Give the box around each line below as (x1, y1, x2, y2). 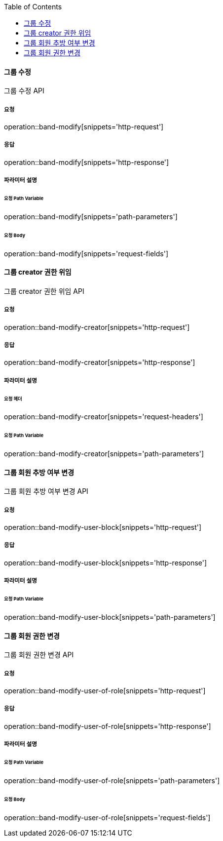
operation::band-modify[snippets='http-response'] (4, 158, 169, 166)
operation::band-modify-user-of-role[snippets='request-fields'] (4, 813, 211, 822)
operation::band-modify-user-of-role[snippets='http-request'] (4, 686, 206, 695)
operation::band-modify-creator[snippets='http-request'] (4, 322, 190, 331)
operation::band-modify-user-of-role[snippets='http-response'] (4, 721, 211, 730)
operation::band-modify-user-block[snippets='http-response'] (4, 558, 207, 567)
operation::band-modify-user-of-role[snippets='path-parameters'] (4, 776, 220, 785)
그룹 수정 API (4, 86, 44, 95)
